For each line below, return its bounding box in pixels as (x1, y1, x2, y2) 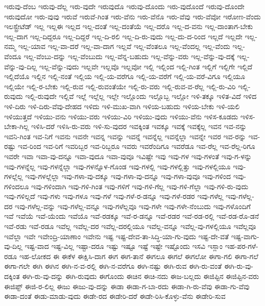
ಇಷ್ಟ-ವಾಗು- (231, 231, 259, 241)
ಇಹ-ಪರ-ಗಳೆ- (225, 241, 258, 251)
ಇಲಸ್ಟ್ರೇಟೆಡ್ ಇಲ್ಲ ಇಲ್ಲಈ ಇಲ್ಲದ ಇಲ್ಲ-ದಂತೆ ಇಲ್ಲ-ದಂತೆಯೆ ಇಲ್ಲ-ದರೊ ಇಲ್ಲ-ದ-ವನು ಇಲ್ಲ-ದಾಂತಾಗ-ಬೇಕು (4, 21, 253, 32)
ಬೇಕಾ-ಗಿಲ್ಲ (4, 121, 29, 132)
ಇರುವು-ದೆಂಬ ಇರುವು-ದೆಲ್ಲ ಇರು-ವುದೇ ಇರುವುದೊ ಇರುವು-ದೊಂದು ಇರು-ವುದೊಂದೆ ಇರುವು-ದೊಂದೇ (4, 1, 245, 11)
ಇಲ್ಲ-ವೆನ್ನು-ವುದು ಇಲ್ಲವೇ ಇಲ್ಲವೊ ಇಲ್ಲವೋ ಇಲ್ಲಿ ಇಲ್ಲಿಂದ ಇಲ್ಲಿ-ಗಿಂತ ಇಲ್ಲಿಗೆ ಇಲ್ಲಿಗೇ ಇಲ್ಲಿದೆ (39, 61, 253, 71)
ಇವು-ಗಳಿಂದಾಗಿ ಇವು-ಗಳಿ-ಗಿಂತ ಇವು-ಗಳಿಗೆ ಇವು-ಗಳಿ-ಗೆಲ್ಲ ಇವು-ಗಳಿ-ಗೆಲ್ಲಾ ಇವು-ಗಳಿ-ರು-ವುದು (31, 181, 249, 191)
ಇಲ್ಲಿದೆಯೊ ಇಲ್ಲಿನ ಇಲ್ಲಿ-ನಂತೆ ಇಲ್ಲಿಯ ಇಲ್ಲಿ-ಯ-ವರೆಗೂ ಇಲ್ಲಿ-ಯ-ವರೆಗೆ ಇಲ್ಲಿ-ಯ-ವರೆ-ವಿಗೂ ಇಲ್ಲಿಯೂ (4, 71, 245, 82)
